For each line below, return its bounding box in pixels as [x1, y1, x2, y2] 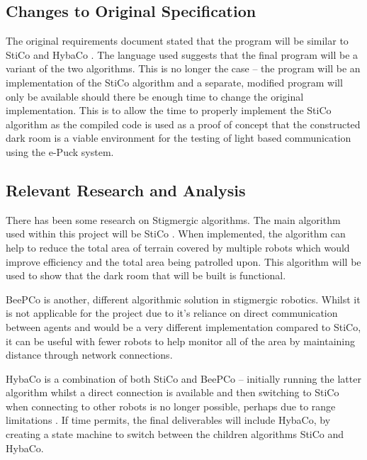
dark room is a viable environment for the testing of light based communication [6, 130, 351, 145]
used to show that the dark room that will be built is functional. [6, 268, 286, 283]
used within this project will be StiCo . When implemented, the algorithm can [6, 226, 346, 241]
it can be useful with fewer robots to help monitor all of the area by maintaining [6, 333, 356, 348]
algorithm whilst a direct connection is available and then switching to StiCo [6, 385, 339, 400]
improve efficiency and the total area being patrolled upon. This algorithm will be [6, 254, 361, 269]
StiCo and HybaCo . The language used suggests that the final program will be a [6, 47, 358, 62]
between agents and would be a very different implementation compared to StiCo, [6, 319, 361, 334]
